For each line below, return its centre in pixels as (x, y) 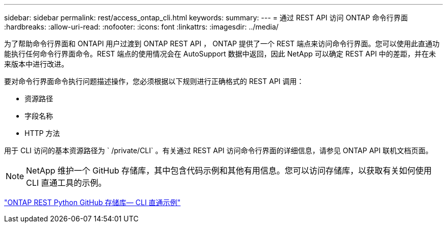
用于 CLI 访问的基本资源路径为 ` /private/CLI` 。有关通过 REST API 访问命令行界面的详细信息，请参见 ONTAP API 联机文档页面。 (218, 150)
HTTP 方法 (42, 133)
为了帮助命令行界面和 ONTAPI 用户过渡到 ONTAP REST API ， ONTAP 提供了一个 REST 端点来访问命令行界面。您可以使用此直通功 (222, 44)
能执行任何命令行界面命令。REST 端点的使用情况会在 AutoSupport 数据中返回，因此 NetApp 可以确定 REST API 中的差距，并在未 (220, 54)
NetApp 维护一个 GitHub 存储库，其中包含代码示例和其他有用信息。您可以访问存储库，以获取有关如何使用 (229, 171)
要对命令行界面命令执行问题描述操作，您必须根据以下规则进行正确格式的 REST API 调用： (154, 81)
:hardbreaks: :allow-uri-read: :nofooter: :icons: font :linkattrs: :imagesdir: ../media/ (141, 27)
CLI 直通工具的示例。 (66, 183)
